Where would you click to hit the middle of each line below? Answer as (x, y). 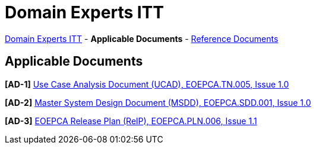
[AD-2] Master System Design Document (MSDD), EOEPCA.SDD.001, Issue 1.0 (158, 102)
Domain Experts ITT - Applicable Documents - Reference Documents (142, 38)
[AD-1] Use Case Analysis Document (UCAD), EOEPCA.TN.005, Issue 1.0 (147, 84)
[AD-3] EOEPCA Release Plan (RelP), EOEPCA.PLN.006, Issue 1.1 (131, 121)
